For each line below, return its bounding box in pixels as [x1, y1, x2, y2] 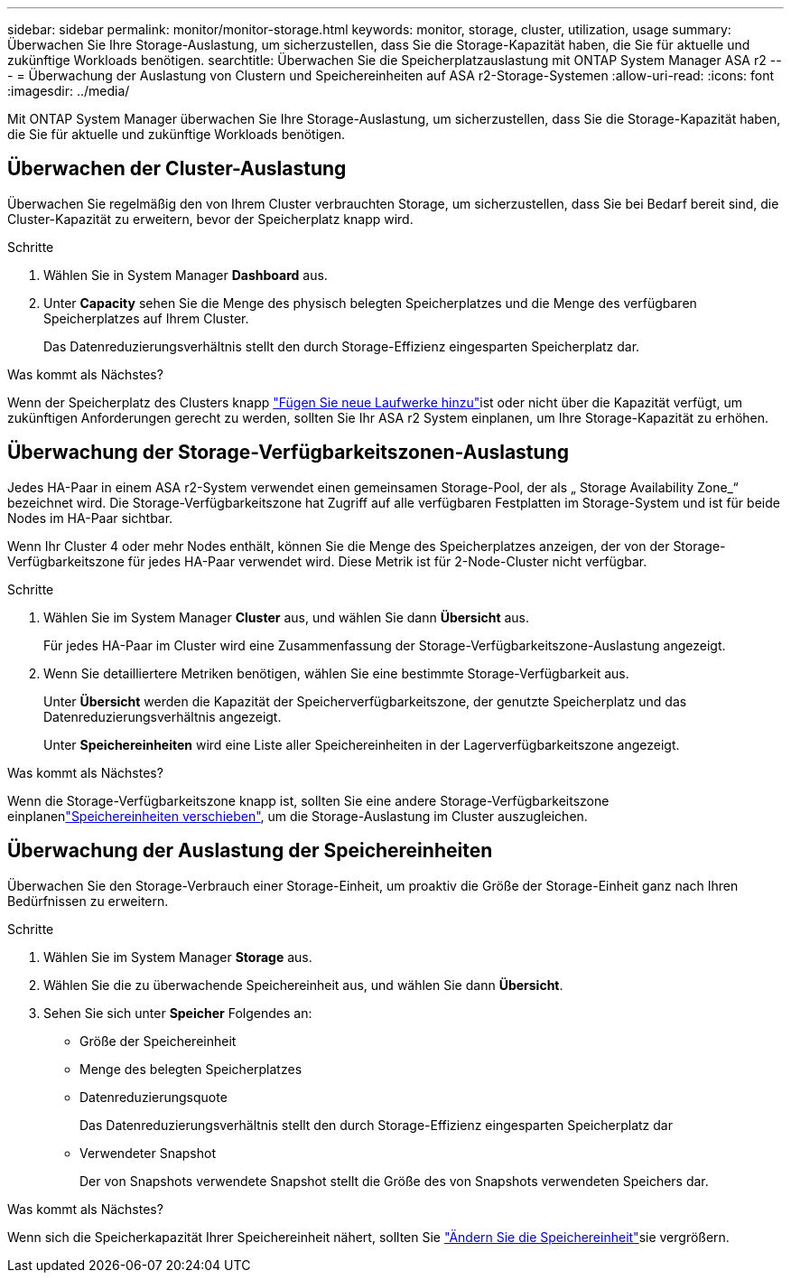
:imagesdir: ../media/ [7, 83, 130, 98]
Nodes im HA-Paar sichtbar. [7, 509, 173, 526]
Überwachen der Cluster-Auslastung [7, 157, 347, 181]
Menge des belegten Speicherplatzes [79, 1060, 302, 1077]
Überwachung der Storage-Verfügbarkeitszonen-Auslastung [7, 441, 569, 464]
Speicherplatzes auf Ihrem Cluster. [43, 310, 249, 326]
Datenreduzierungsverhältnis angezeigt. [43, 708, 282, 724]
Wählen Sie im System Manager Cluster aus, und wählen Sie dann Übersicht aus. [43, 609, 530, 625]
